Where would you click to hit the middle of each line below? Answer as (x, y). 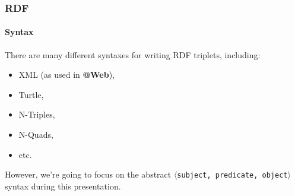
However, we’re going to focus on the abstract (88, 174)
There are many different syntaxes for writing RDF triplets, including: (133, 54)
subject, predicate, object (232, 176)
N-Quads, (36, 135)
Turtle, (31, 94)
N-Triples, (37, 114)
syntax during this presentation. (63, 186)
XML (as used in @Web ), (66, 75)
